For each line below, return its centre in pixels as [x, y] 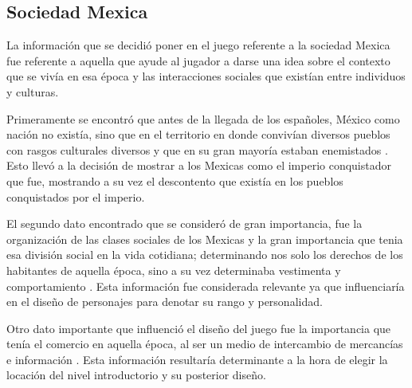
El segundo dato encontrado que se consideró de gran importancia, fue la [184, 223]
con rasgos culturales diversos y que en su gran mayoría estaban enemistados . [197, 149]
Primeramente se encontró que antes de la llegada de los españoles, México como [203, 118]
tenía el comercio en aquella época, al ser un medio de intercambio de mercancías [205, 344]
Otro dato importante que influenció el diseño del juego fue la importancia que [199, 328]
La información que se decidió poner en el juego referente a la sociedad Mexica [198, 45]
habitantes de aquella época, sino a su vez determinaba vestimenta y [174, 270]
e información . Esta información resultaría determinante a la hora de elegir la [197, 359]
